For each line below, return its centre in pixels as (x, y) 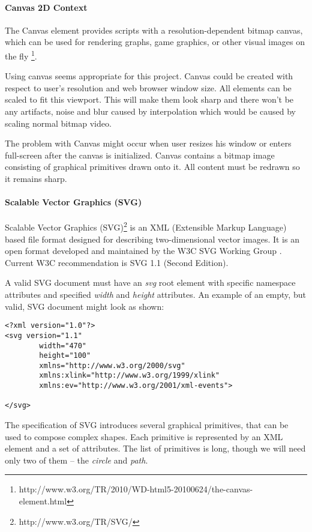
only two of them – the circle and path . (76, 460)
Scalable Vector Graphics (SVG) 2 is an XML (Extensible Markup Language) (146, 226)
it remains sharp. (36, 178)
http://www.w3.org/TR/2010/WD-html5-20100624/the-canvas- (136, 489)
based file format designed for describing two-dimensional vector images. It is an (152, 239)
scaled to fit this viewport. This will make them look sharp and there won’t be (149, 99)
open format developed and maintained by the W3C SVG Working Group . (143, 251)
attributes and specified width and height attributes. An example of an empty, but (155, 294)
